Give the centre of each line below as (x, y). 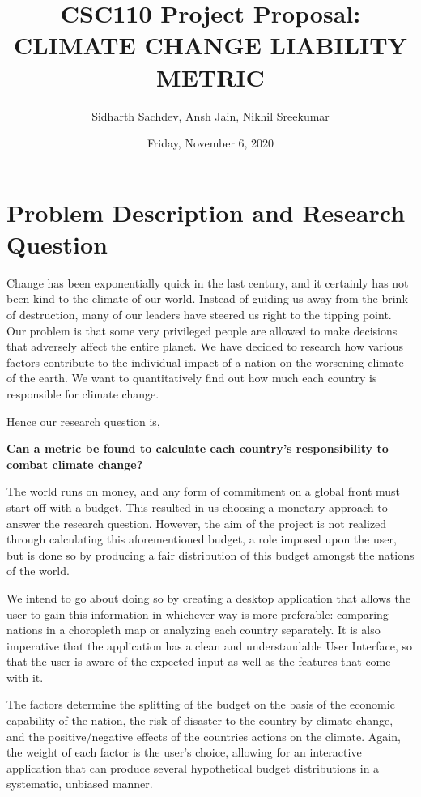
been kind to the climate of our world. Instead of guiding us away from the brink (207, 298)
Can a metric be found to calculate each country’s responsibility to (198, 448)
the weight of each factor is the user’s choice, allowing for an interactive (184, 752)
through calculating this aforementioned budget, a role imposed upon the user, (202, 539)
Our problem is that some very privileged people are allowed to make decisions (202, 330)
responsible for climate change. (83, 393)
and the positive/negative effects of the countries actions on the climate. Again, (204, 736)
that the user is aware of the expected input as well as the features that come (199, 661)
